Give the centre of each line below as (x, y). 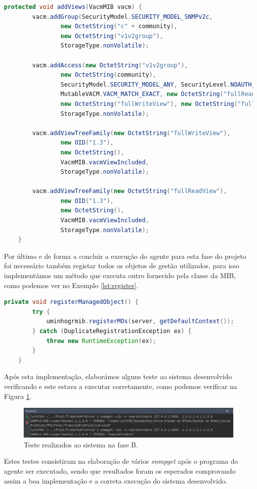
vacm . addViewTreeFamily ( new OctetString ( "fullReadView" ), (130, 191)
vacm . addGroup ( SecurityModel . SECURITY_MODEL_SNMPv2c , (123, 17)
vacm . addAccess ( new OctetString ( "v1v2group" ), (110, 65)
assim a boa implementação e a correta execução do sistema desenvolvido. (116, 480)
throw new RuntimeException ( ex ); (101, 341)
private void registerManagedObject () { (71, 302)
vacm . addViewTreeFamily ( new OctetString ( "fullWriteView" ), (131, 133)
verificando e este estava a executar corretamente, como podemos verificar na (121, 386)
